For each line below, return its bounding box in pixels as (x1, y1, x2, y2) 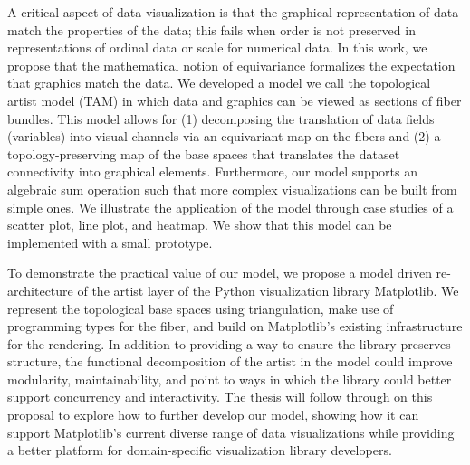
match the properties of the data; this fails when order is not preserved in (7, 20, 416, 39)
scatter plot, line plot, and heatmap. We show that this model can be (7, 215, 392, 234)
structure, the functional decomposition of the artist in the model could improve (7, 352, 453, 371)
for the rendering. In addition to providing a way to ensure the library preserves (7, 334, 451, 353)
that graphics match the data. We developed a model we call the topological (7, 73, 431, 92)
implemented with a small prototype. (7, 232, 213, 251)
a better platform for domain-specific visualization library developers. (7, 441, 392, 460)
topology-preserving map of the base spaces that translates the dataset (7, 144, 400, 163)
